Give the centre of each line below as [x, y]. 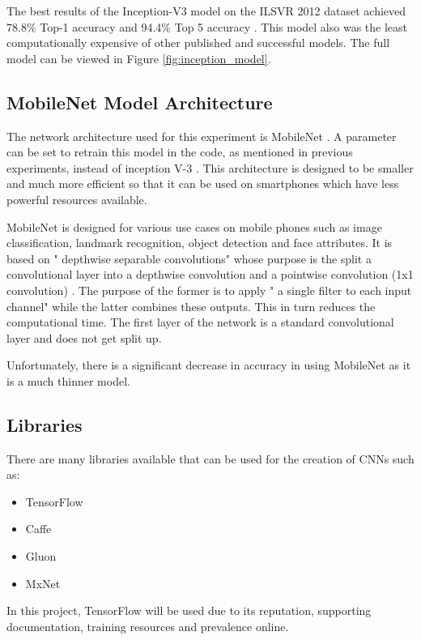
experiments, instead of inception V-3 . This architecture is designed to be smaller [210, 167]
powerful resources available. [77, 199]
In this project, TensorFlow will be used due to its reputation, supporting [189, 610]
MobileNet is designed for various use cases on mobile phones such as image [194, 226]
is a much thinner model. [68, 380]
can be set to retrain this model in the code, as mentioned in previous [180, 152]
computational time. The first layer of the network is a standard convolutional [200, 322]
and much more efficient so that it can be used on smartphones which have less [203, 183]
